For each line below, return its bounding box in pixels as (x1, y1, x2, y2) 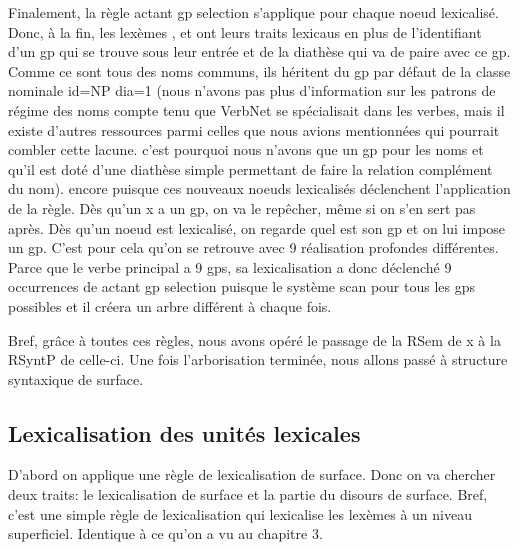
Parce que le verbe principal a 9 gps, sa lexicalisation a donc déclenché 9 (8, 256, 452, 277)
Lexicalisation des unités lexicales (8, 417, 361, 448)
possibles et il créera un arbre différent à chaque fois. (8, 295, 332, 316)
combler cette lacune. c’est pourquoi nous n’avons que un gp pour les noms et (8, 139, 484, 160)
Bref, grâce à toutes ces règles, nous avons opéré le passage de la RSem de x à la (8, 329, 501, 350)
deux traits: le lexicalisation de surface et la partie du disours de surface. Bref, (8, 484, 488, 505)
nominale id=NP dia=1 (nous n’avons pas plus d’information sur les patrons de (8, 80, 496, 101)
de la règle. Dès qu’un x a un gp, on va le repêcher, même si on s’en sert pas (8, 197, 476, 218)
